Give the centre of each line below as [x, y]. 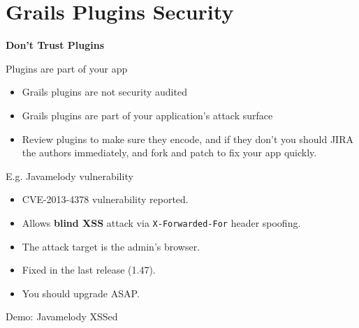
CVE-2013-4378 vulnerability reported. [105, 199]
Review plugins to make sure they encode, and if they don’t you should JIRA [188, 139]
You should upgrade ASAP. [81, 293]
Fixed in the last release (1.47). [89, 270]
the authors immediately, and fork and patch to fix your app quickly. [169, 152]
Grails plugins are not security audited [104, 92]
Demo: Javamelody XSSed [62, 316]
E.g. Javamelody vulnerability [69, 176]
